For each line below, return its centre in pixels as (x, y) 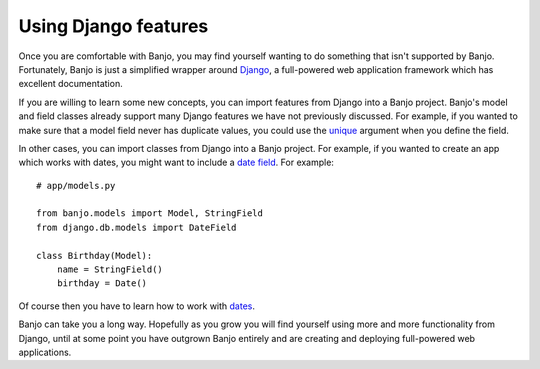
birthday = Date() (102, 283)
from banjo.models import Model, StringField (150, 213)
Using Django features (113, 26)
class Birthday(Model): (94, 255)
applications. (45, 352)
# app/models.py (76, 185)
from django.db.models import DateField (136, 227)
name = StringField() (110, 269)
